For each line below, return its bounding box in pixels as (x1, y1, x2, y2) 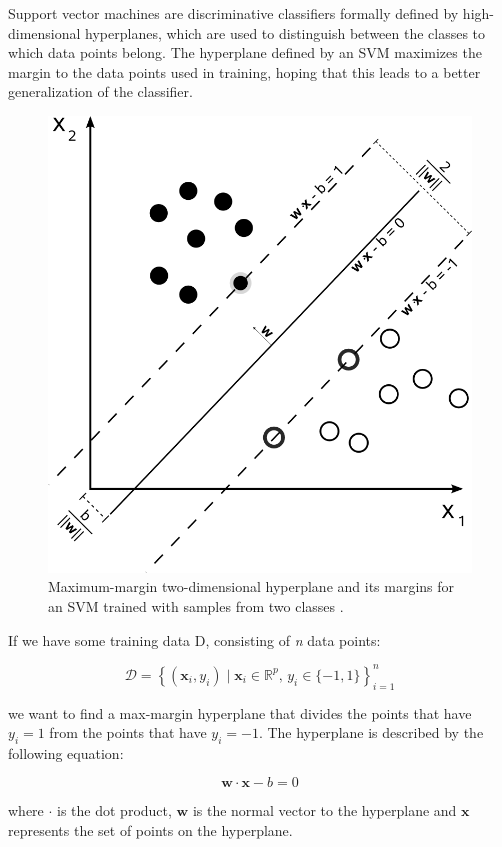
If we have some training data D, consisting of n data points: (8, 629, 381, 650)
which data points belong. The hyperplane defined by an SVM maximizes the (8, 42, 482, 63)
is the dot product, (57, 800, 172, 821)
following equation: (8, 742, 124, 763)
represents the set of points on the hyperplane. (8, 820, 293, 841)
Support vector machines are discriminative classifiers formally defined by (8, 3, 459, 23)
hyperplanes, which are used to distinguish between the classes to (85, 22, 486, 43)
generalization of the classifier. (8, 81, 193, 102)
